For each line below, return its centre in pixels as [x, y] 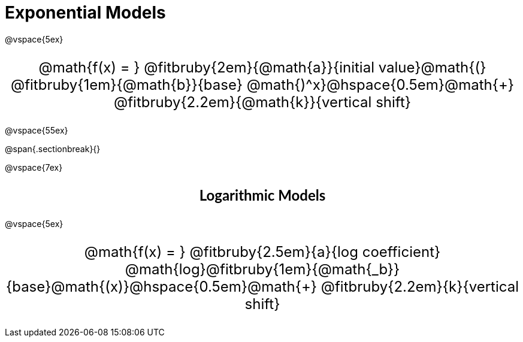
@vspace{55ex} [37, 130]
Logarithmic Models [262, 195]
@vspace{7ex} [34, 167]
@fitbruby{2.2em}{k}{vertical [420, 286]
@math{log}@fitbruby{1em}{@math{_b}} [262, 269]
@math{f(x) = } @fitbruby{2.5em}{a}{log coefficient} [262, 252]
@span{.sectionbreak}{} [53, 149]
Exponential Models [85, 13]
